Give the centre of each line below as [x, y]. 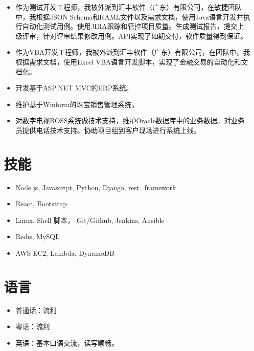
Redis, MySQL [37, 236]
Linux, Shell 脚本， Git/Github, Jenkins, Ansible [90, 220]
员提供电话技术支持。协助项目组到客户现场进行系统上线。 [108, 130]
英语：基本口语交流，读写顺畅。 [67, 342]
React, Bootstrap [41, 204]
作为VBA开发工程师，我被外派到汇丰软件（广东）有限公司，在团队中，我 [133, 52]
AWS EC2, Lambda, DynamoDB [65, 253]
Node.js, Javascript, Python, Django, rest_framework [96, 187]
